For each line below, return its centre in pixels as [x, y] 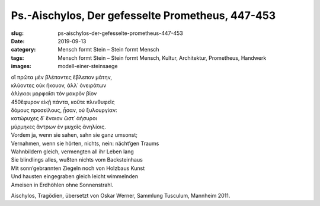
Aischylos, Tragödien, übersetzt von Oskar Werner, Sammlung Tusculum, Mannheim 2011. [121, 195]
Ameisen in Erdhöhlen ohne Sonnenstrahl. [62, 185]
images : [21, 66]
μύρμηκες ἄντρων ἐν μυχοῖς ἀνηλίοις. [58, 127]
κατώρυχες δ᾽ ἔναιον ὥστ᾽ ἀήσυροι [54, 118]
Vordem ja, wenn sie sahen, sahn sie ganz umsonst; [74, 135]
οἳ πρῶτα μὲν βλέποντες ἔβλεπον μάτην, [62, 77]
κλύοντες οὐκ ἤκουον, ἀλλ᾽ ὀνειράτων [59, 85]
